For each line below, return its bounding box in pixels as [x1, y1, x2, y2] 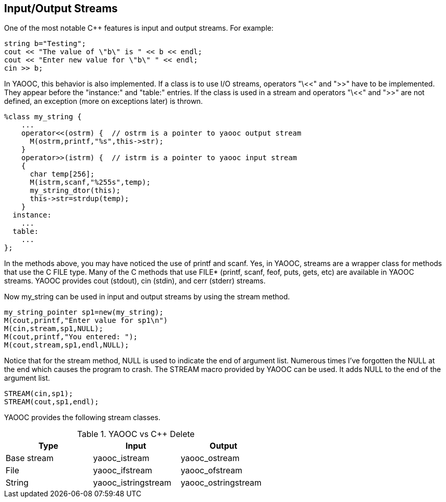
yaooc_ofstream [180, 465, 243, 476]
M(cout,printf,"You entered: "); [4, 333, 138, 341]
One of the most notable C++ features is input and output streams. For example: [4, 24, 274, 33]
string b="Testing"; [4, 39, 86, 48]
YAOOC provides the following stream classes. [4, 413, 160, 422]
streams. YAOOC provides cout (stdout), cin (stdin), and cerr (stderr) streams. [4, 276, 266, 286]
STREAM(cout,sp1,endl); [4, 398, 99, 406]
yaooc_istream [93, 453, 150, 464]
